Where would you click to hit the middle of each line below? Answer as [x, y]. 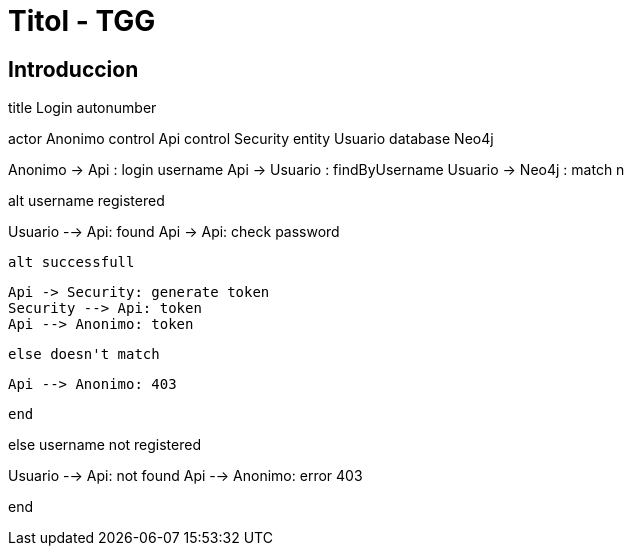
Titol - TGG [82, 21]
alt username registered [86, 201]
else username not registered [104, 445]
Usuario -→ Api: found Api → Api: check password [174, 232]
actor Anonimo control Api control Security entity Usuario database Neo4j [251, 139]
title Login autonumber [82, 108]
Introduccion [73, 69]
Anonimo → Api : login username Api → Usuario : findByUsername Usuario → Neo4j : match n [316, 170]
